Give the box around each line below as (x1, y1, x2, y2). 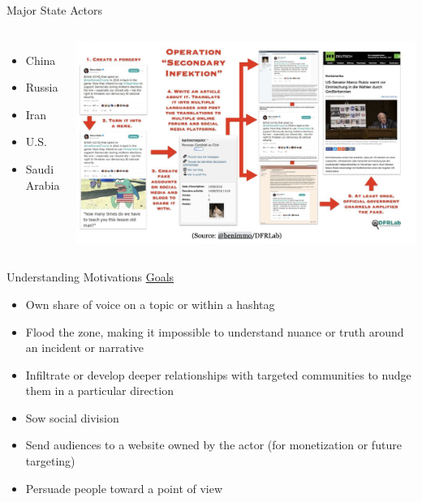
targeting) (25, 453, 75, 470)
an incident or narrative (25, 339, 144, 356)
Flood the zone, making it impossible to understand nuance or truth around (25, 323, 404, 340)
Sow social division (25, 409, 119, 426)
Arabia (25, 176, 60, 193)
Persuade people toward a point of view (25, 479, 223, 496)
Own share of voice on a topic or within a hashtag (25, 295, 275, 312)
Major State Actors (6, 2, 102, 18)
